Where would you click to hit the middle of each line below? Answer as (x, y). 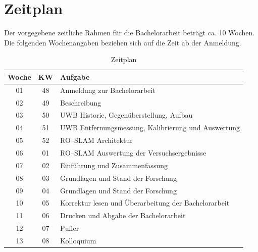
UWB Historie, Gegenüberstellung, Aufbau (126, 115)
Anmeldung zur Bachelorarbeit (108, 90)
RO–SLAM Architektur (96, 140)
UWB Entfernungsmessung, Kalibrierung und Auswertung (150, 128)
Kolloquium (78, 240)
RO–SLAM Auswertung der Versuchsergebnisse (133, 152)
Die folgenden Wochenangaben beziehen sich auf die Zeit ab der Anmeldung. (123, 42)
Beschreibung (81, 102)
